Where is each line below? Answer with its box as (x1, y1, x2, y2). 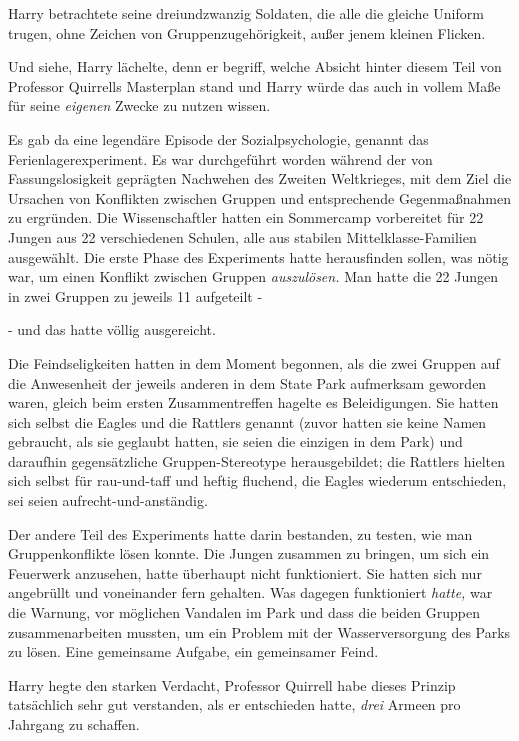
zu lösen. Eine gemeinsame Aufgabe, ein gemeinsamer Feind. (8, 641, 379, 662)
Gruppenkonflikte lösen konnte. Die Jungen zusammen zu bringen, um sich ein (8, 543, 490, 564)
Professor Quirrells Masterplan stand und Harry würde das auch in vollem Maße (8, 75, 501, 96)
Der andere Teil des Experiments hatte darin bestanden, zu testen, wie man (8, 523, 473, 544)
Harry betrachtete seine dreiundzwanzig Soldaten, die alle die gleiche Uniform (8, 3, 484, 23)
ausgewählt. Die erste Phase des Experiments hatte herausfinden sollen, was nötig (8, 246, 509, 267)
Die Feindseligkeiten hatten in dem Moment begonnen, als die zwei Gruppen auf (8, 352, 500, 373)
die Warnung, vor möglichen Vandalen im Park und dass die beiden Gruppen (8, 602, 481, 623)
